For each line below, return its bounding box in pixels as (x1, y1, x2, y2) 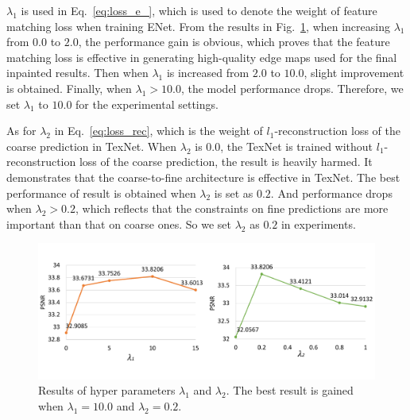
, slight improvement (304, 64, 404, 81)
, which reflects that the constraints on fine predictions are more (75, 200, 389, 217)
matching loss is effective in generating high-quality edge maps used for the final (6, 48, 397, 65)
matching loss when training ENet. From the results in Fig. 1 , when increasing (6, 17, 390, 34)
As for (6, 122, 37, 139)
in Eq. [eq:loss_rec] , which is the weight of (54, 122, 263, 139)
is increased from (166, 64, 249, 81)
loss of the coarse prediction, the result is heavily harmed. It (79, 153, 373, 170)
